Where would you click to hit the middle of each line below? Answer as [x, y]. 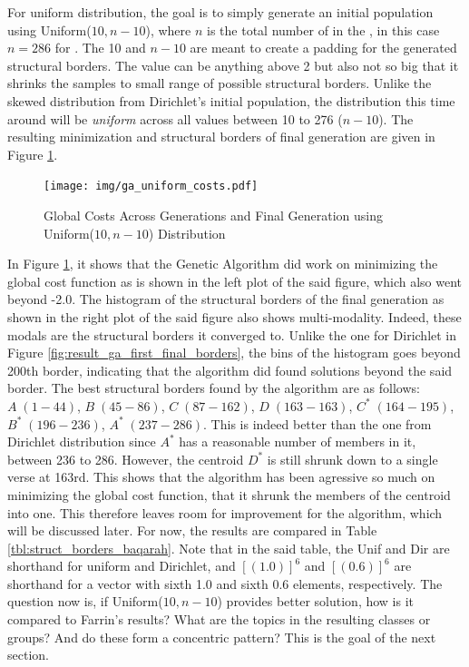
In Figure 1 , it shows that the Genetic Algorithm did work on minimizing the [223, 264]
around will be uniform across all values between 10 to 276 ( [175, 118]
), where [168, 29]
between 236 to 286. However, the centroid [126, 459]
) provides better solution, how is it [316, 601]
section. [28, 655]
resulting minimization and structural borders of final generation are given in [221, 137]
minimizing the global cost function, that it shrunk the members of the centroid [229, 494]
